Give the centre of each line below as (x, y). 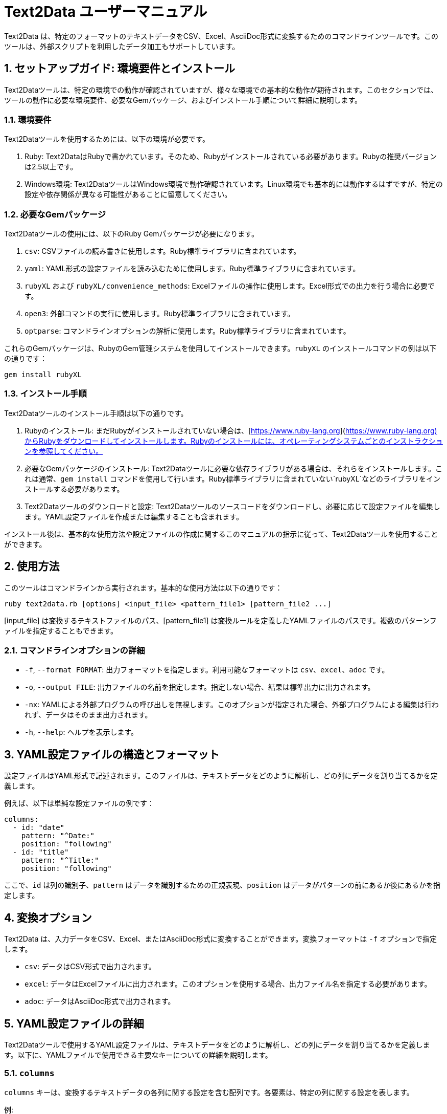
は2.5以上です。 (51, 167)
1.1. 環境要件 (28, 119)
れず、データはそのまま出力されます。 (88, 715)
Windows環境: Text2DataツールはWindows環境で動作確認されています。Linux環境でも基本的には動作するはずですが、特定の (234, 184)
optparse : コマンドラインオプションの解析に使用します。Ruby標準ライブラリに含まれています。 (187, 331)
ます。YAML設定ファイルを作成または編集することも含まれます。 (134, 516)
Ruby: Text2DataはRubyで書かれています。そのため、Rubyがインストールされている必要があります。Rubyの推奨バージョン (231, 157)
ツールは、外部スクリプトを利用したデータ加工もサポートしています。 (122, 46)
